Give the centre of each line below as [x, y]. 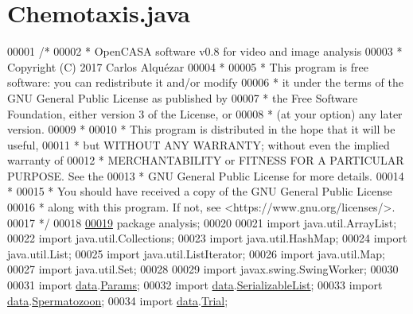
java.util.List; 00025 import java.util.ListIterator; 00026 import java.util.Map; [196, 253]
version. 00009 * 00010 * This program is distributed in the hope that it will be [201, 129]
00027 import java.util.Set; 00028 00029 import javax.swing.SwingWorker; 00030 [203, 269]
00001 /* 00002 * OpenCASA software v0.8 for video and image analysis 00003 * [205, 51]
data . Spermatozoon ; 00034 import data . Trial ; [118, 300]
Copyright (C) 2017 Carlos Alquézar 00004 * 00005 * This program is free [188, 66]
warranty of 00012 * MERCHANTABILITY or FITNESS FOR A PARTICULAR [206, 160]
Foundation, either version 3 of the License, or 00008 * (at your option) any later [205, 113]
